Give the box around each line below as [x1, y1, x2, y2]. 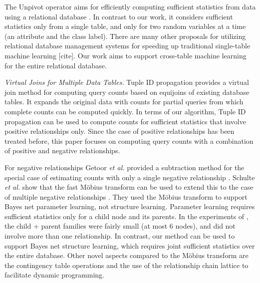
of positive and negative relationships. [4, 145, 120, 156]
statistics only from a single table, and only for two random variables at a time [4, 21, 246, 31]
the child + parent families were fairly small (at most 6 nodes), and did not [4, 221, 236, 231]
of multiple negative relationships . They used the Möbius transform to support [4, 191, 248, 202]
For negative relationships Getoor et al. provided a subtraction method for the [4, 162, 245, 172]
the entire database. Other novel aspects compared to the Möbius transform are [4, 250, 249, 261]
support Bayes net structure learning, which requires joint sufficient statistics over [4, 240, 255, 251]
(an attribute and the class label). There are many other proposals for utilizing [4, 30, 246, 41]
